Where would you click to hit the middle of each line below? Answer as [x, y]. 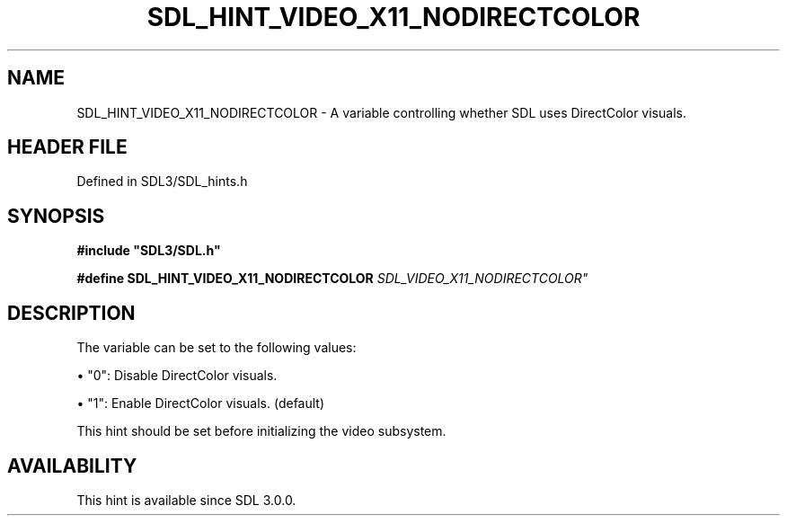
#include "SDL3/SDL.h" [149, 251]
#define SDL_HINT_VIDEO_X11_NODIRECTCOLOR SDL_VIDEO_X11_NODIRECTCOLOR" [332, 279]
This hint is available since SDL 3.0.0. [186, 500]
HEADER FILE [67, 147]
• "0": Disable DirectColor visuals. [177, 376]
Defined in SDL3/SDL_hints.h [162, 182]
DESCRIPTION [71, 313]
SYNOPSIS [56, 216]
